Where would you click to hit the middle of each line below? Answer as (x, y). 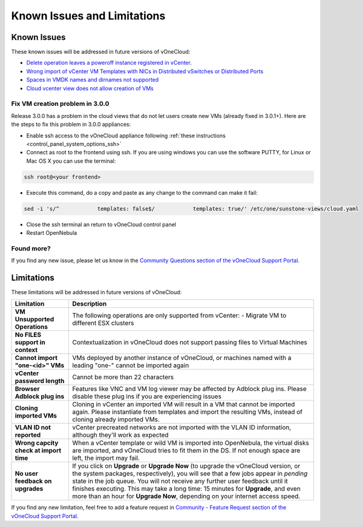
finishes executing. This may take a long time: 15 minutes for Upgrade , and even (186, 489)
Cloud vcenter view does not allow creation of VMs (90, 88)
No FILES (28, 335)
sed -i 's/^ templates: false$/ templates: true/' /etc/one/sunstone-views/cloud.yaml (191, 208)
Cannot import (36, 358)
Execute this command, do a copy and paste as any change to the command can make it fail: (142, 192)
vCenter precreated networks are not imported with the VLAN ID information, (182, 428)
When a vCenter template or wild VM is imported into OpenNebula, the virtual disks (191, 443)
